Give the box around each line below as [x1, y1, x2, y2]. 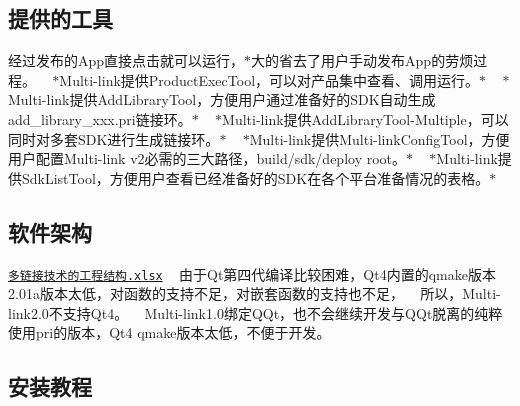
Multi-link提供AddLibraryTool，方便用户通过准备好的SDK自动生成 [8, 89, 436, 110]
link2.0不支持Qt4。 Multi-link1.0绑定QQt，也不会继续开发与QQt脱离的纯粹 [8, 302, 503, 323]
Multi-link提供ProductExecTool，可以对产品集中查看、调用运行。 [59, 69, 480, 90]
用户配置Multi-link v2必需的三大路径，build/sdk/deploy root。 [8, 148, 407, 169]
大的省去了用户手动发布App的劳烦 [251, 50, 474, 71]
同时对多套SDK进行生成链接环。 [8, 128, 220, 149]
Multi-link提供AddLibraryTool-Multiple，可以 [222, 108, 509, 129]
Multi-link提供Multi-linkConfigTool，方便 [249, 128, 510, 149]
